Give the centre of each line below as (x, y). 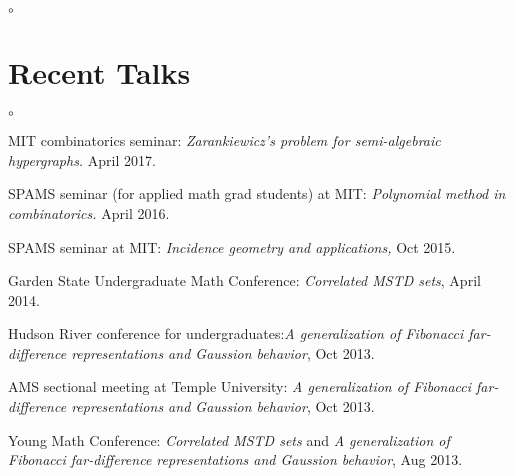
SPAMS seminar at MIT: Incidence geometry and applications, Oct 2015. (232, 246)
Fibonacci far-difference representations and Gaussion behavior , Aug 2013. (235, 459)
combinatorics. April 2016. (89, 212)
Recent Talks (99, 72)
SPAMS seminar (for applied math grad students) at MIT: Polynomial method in (257, 193)
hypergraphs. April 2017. (82, 159)
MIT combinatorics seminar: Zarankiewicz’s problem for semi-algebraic (224, 140)
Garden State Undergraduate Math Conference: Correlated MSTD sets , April (244, 280)
